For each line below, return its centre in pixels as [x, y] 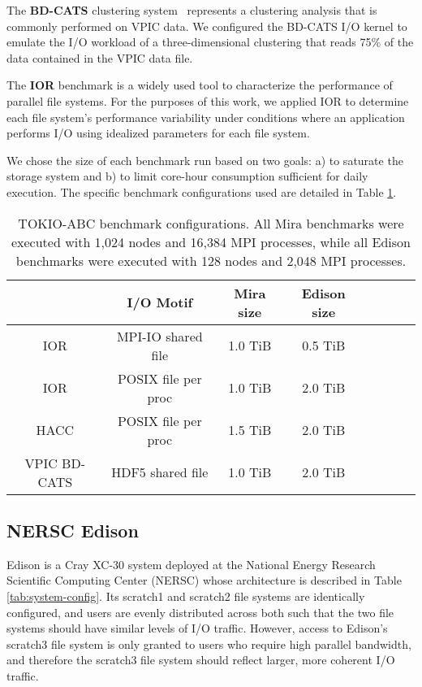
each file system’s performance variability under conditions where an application [206, 117]
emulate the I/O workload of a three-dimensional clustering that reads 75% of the [210, 42]
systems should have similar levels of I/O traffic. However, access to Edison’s [197, 628]
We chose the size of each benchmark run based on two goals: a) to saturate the [205, 160]
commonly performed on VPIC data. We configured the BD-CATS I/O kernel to [207, 26]
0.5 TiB [324, 346]
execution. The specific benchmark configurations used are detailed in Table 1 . [202, 191]
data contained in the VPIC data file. [100, 57]
